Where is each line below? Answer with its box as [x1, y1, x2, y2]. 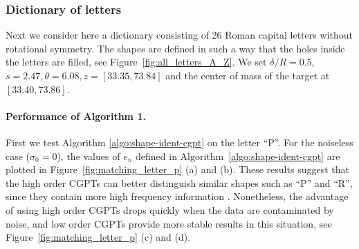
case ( [6, 148, 30, 163]
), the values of [57, 148, 120, 163]
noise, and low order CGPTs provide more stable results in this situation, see [6, 216, 332, 230]
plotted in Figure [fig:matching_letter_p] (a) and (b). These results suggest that [6, 162, 349, 177]
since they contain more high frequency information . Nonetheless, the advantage [6, 189, 349, 203]
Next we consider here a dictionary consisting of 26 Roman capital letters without [6, 28, 353, 42]
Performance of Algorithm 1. [6, 108, 146, 123]
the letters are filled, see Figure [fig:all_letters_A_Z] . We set [6, 54, 267, 69]
